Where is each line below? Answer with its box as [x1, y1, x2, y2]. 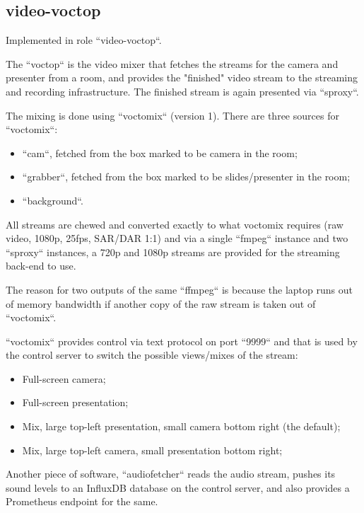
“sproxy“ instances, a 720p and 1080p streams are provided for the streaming [6, 244, 340, 259]
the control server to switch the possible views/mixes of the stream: [6, 347, 298, 362]
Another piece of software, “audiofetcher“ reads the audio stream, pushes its [6, 466, 336, 481]
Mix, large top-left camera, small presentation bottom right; [22, 442, 283, 457]
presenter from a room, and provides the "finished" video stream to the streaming [6, 70, 358, 85]
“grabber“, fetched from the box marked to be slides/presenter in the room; [22, 169, 351, 184]
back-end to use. [6, 258, 76, 273]
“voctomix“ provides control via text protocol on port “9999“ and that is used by [6, 333, 358, 348]
